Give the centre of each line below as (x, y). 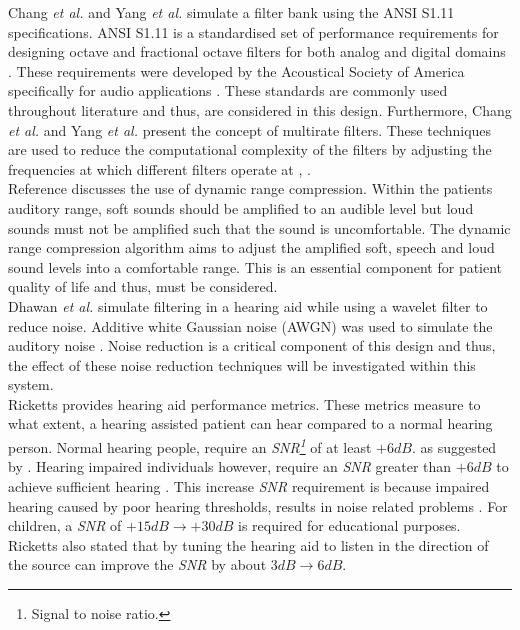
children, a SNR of (65, 525)
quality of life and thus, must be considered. (143, 286)
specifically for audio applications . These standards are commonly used (228, 90)
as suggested (458, 446)
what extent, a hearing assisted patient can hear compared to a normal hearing (250, 423)
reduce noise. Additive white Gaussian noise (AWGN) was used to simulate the (250, 325)
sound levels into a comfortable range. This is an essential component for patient (255, 266)
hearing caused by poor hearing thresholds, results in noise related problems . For (258, 505)
